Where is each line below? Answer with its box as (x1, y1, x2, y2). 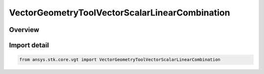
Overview (9, 26, 40, 34)
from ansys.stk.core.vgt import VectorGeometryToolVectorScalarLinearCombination (19, 57, 221, 62)
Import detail (9, 41, 49, 49)
